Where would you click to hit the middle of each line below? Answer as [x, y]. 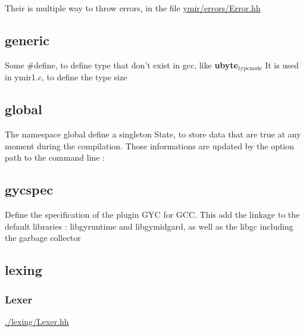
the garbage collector [43, 238]
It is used [282, 65]
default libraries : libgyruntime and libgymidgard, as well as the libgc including [149, 226]
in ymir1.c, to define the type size [66, 77]
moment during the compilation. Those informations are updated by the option [150, 145]
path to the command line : [55, 157]
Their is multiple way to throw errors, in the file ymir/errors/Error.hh [133, 8]
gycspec [29, 190]
